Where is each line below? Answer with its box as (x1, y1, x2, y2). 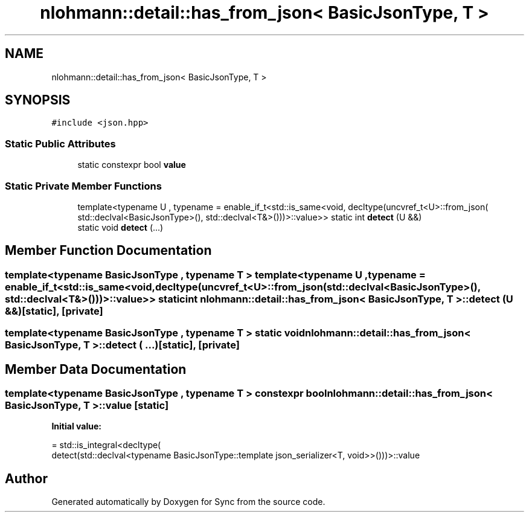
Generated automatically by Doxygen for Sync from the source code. (51, 496, 325, 507)
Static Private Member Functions (5, 179, 162, 192)
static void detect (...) (77, 222, 164, 233)
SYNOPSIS (5, 92, 71, 108)
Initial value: (51, 421, 101, 432)
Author (5, 470, 48, 486)
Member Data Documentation (5, 361, 187, 377)
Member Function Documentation (5, 243, 212, 258)
